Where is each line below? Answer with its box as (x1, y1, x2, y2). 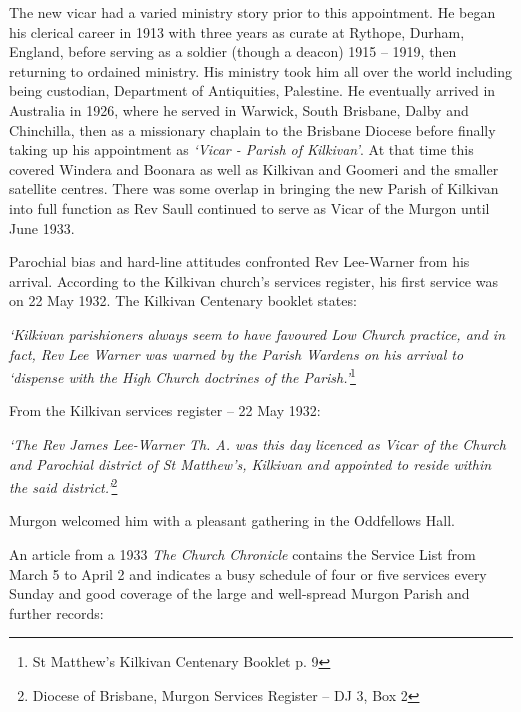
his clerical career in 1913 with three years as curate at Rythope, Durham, (9, 21, 465, 42)
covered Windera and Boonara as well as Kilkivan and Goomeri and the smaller (9, 158, 499, 179)
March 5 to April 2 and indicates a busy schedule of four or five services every (9, 563, 487, 584)
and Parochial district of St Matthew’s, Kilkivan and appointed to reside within (9, 453, 492, 474)
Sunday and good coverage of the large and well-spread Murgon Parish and (9, 583, 470, 604)
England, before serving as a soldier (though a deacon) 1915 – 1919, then (9, 41, 457, 62)
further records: (9, 602, 104, 623)
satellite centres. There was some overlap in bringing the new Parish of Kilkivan (9, 178, 499, 199)
